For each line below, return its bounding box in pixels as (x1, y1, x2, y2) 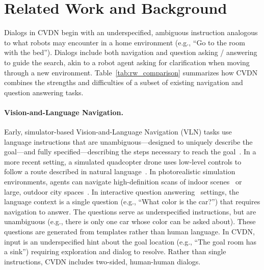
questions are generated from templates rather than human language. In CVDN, (4, 226, 255, 237)
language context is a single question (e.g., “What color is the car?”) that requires (4, 196, 260, 207)
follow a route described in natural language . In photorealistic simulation (4, 166, 235, 177)
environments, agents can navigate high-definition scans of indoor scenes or (4, 176, 242, 187)
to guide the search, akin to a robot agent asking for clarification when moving (4, 57, 250, 67)
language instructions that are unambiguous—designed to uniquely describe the (4, 136, 253, 147)
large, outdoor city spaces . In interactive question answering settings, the (4, 186, 239, 197)
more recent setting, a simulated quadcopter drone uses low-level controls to (4, 156, 242, 167)
